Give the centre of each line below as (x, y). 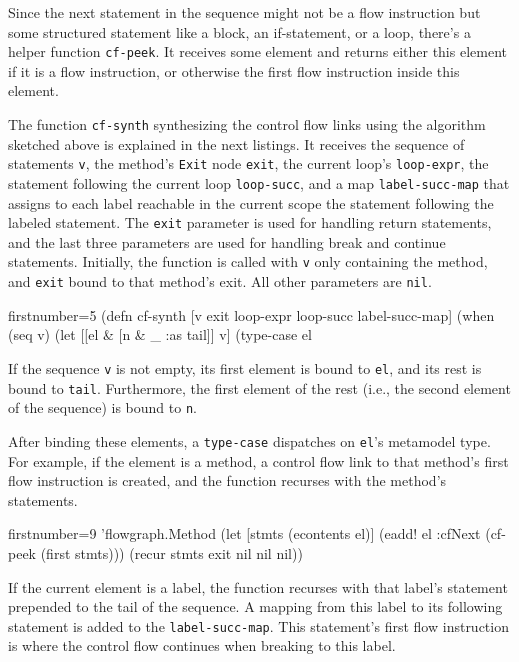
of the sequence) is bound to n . (102, 407)
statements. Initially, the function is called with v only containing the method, (248, 261)
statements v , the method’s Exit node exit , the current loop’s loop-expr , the (248, 163)
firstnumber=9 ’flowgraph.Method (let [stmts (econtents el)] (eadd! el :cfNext (244, 533)
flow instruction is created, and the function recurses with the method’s (227, 480)
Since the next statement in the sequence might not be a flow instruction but (244, 12)
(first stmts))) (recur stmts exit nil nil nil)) (171, 552)
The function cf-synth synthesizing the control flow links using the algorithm (247, 124)
